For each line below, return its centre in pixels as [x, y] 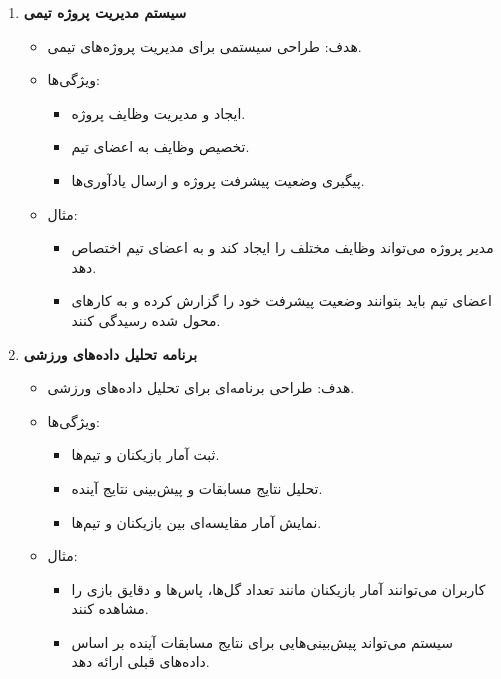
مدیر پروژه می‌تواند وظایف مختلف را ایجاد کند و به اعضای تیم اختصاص [282, 247]
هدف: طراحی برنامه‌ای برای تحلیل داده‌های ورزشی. [201, 387]
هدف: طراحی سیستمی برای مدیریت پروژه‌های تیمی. [204, 45]
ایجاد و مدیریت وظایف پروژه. [158, 112]
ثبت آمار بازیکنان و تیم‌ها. [145, 454]
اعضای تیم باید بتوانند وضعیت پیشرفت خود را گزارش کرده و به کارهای [281, 300]
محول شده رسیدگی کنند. [146, 319]
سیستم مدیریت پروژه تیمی [105, 12]
